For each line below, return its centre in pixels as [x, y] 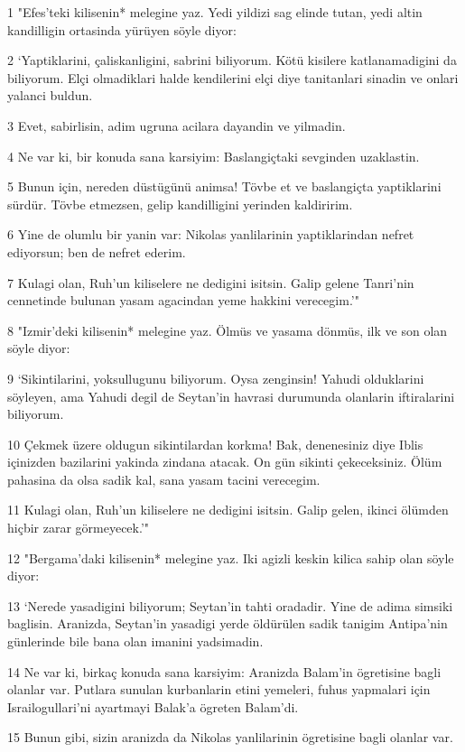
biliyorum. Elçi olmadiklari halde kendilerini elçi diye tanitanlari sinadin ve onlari [233, 77]
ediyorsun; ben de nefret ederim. [97, 251]
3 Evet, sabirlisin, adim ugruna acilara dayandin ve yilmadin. [177, 125]
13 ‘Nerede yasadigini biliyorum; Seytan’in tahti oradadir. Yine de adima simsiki [230, 605]
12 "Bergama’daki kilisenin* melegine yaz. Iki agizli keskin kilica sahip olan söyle [231, 557]
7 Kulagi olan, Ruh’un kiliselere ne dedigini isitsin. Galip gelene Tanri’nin [211, 282]
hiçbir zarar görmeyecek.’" [79, 528]
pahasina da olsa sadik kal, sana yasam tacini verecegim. [164, 479]
